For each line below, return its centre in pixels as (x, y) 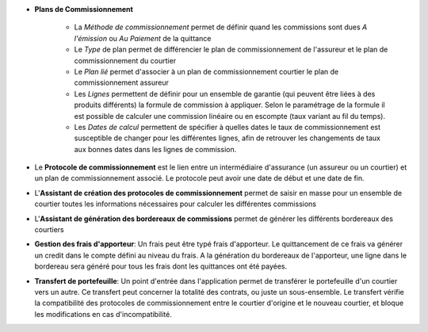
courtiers (49, 230)
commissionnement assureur (122, 82)
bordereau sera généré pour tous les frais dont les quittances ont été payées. (161, 266)
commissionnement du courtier (125, 60)
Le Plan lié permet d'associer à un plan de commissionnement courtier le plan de (206, 71)
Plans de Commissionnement (84, 9)
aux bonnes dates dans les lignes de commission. (155, 149)
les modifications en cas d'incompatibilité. (103, 314)
